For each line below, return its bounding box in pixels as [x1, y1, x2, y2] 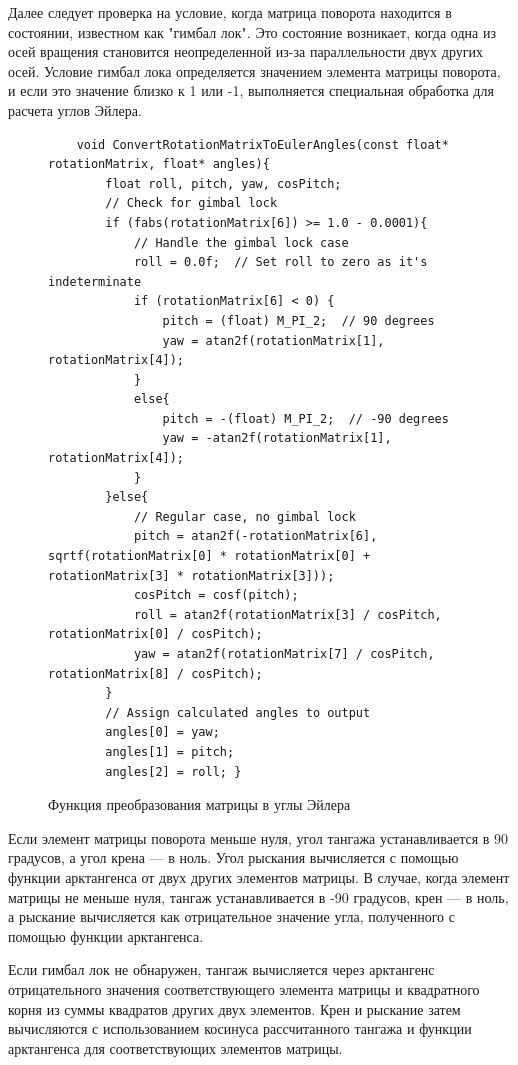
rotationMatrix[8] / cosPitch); [48, 666, 263, 681]
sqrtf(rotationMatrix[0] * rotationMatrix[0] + [48, 549, 371, 564]
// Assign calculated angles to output [105, 705, 371, 720]
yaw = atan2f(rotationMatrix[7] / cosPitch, [133, 647, 435, 661]
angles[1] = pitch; [105, 744, 235, 759]
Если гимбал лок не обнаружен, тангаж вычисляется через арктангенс [8, 959, 435, 980]
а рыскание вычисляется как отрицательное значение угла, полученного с [8, 906, 455, 927]
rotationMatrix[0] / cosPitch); [48, 627, 263, 642]
